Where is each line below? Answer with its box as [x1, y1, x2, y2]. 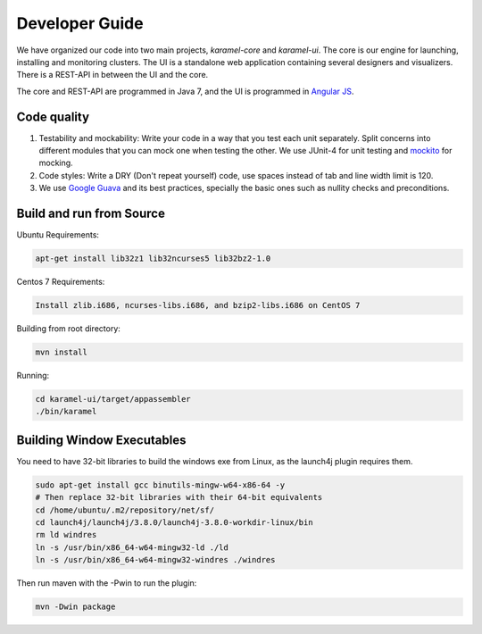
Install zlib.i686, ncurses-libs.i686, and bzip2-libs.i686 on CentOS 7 [35, 300, 361, 311]
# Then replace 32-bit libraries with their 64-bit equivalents [35, 492, 323, 503]
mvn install [35, 347, 88, 357]
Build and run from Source [16, 206, 165, 221]
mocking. [38, 157, 73, 169]
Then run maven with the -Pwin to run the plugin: [16, 578, 197, 588]
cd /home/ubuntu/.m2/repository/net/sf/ [35, 505, 214, 515]
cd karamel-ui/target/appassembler [35, 394, 191, 404]
